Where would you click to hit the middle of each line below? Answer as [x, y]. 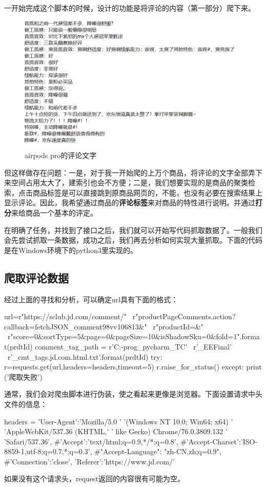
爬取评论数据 [36, 277]
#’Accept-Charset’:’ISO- [219, 441]
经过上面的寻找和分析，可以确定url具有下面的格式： [91, 299]
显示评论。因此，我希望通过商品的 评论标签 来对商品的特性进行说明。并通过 [130, 202]
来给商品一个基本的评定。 [54, 212]
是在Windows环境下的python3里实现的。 [71, 250]
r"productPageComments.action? [184, 316]
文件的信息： [26, 404]
